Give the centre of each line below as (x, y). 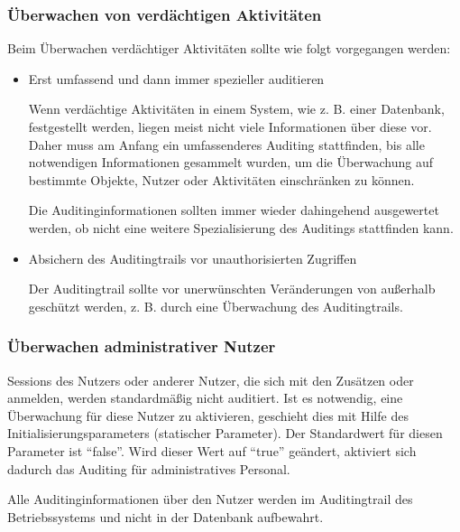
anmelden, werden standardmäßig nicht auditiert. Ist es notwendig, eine (205, 398)
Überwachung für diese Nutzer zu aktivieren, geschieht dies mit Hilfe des (208, 415)
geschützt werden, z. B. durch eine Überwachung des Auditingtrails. (216, 306)
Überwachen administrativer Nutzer (142, 346)
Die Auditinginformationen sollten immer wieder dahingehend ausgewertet (234, 210)
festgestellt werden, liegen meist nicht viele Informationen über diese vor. (230, 126)
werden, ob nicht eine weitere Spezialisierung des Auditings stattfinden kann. (241, 227)
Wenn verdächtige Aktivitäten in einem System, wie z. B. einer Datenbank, (236, 109)
